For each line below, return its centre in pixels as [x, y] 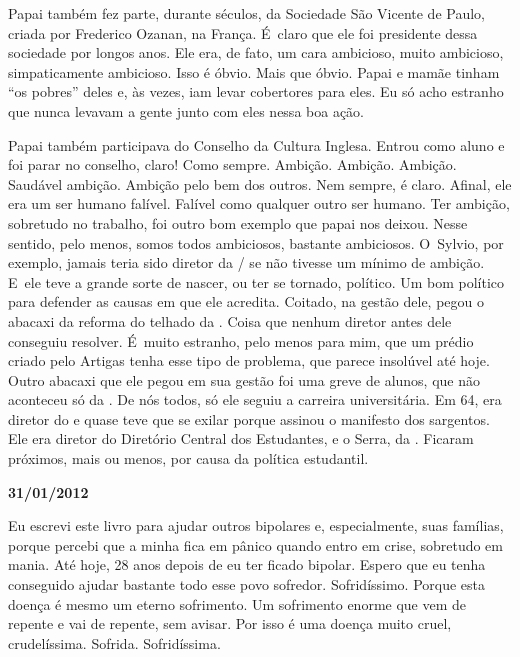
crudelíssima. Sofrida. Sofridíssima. [114, 642]
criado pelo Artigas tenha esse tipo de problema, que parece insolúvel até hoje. [249, 360]
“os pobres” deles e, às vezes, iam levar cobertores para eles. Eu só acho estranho [256, 91]
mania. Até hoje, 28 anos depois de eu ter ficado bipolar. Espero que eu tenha [247, 564]
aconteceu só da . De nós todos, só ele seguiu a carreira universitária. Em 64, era [255, 399]
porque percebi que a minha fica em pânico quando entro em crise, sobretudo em [255, 544]
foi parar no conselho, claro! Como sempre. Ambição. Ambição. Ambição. [232, 164]
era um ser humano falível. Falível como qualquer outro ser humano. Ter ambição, [259, 203]
